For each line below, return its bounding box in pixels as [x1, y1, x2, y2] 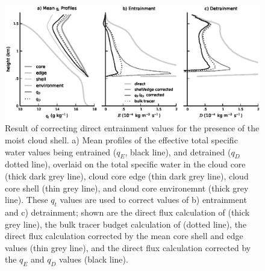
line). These [5, 193, 48, 206]
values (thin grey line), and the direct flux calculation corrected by [5, 241, 251, 254]
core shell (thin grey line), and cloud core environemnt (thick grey [5, 181, 249, 194]
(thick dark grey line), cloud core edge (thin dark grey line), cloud [5, 170, 249, 182]
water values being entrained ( [5, 145, 117, 158]
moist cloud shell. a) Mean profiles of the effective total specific [5, 134, 238, 146]
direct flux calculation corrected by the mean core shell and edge [5, 229, 243, 242]
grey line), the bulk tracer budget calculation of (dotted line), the [5, 217, 247, 230]
